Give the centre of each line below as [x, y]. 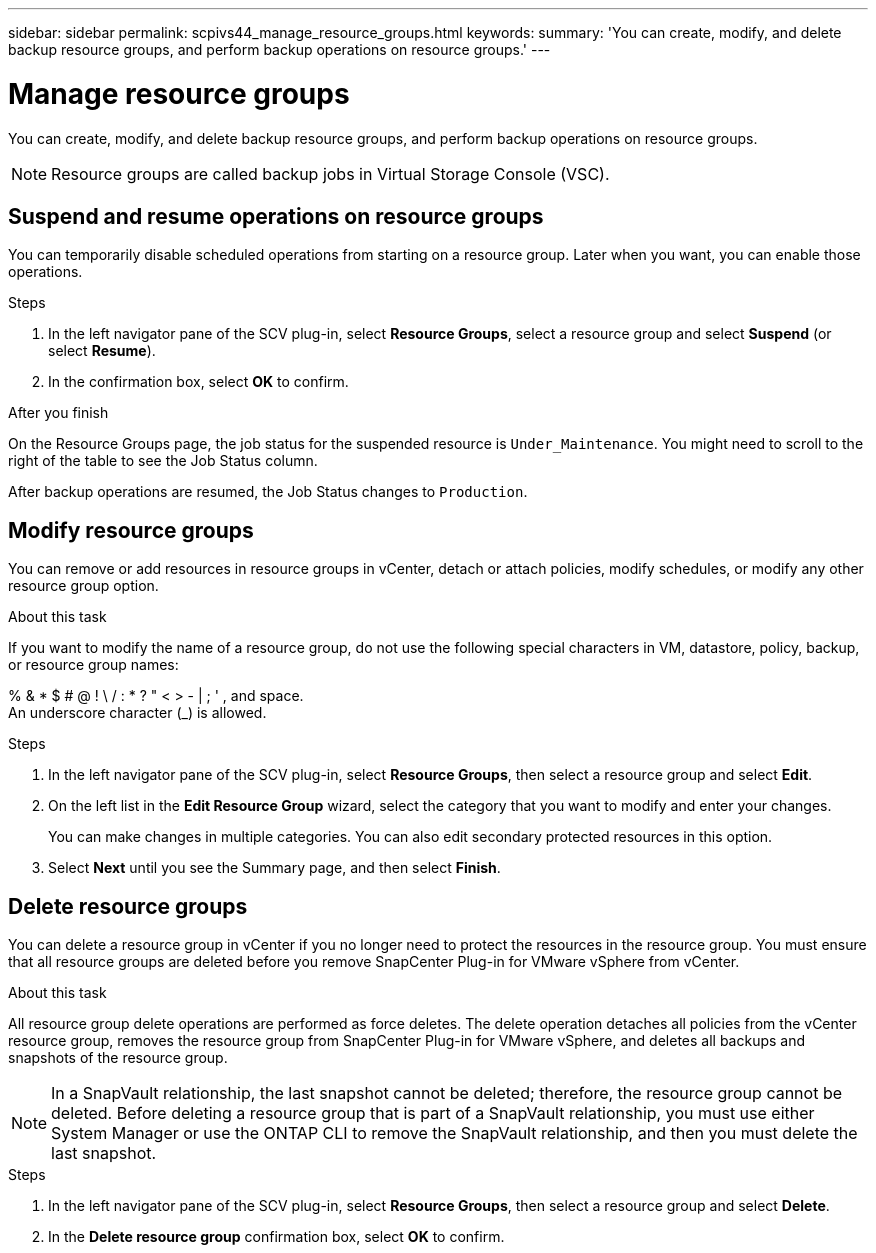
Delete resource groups [128, 906]
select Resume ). [102, 351]
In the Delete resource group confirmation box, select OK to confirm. [276, 1237]
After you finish [58, 413]
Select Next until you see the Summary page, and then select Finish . [274, 868]
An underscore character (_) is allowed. [137, 713]
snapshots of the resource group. [118, 1058]
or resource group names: [93, 665]
